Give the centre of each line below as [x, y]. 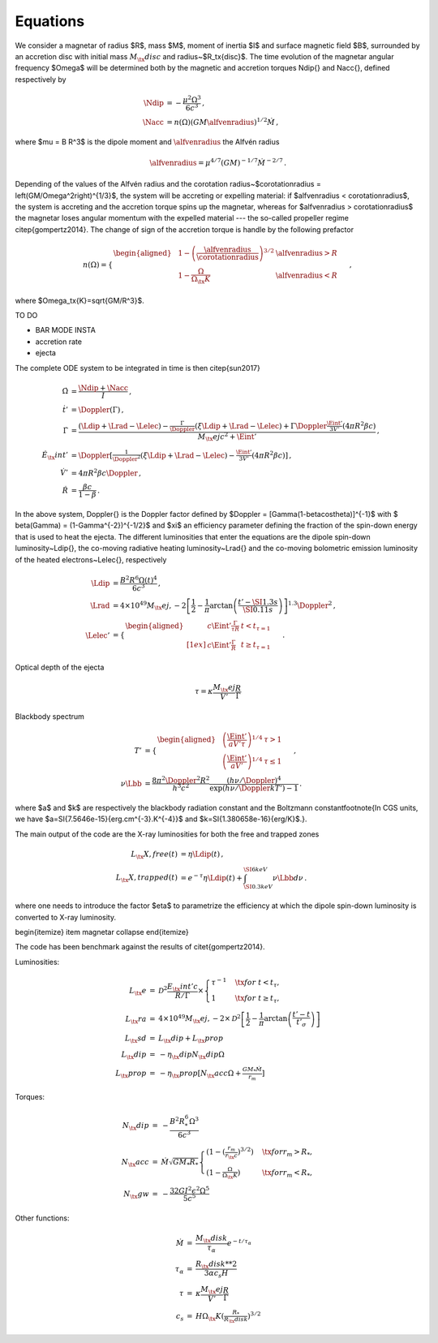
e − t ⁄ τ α [239, 1243]
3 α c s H [216, 1274]
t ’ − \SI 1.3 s [258, 602]
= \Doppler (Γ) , [97, 409]
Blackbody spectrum [50, 716]
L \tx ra [136, 1020]
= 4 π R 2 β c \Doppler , [106, 472]
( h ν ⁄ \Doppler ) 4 [254, 780]
